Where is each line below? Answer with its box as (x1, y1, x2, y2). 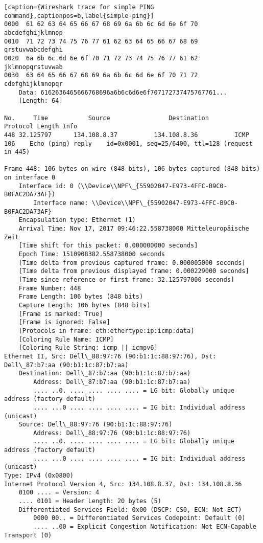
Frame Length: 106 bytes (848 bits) (18, 293, 144, 301)
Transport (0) (4, 531, 52, 539)
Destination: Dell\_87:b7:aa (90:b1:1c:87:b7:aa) (18, 370, 191, 377)
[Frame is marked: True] (18, 310, 103, 318)
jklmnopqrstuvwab (4, 63, 63, 71)
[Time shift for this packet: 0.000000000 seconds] (18, 242, 198, 250)
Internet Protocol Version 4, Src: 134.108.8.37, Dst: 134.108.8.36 (4, 480, 242, 488)
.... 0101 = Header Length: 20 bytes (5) (18, 497, 161, 505)
